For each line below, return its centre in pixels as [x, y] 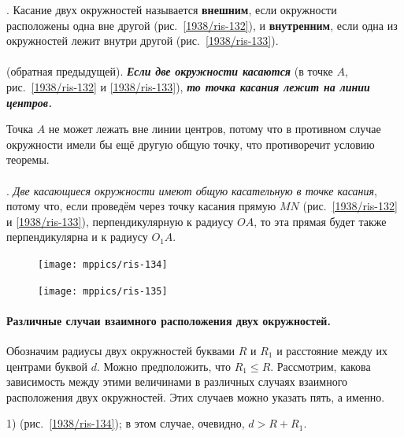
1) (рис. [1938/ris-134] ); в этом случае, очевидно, [126, 423]
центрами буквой [47, 366]
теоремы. [28, 159]
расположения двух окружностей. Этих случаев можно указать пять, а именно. [196, 396]
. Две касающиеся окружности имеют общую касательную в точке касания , [192, 190]
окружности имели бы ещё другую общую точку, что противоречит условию [191, 144]
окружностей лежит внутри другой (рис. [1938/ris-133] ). [143, 41]
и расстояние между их [332, 351]
